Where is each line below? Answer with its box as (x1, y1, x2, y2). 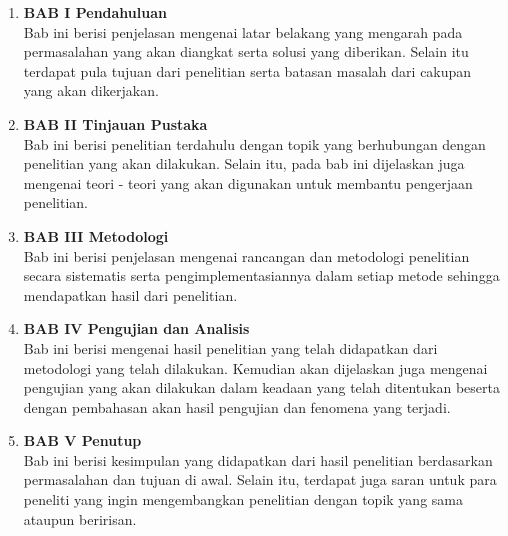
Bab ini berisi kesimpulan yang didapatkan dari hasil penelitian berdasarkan (23, 449, 493, 470)
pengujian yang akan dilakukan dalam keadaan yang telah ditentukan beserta (23, 377, 500, 398)
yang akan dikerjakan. (23, 80, 159, 101)
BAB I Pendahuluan (23, 2, 167, 22)
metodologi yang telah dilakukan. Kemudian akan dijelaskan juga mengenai (23, 357, 488, 378)
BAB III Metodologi (23, 225, 169, 246)
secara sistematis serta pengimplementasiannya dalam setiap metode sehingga (23, 265, 500, 286)
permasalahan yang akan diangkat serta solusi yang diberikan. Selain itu (23, 41, 469, 62)
